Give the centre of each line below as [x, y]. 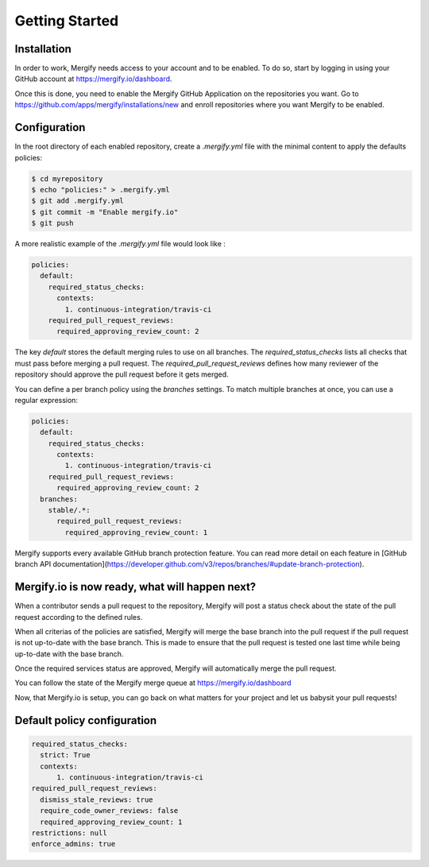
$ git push [52, 223]
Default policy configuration [86, 720]
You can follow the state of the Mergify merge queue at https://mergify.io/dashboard [153, 683]
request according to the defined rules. [79, 617]
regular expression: [46, 400]
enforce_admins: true [73, 844]
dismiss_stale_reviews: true [97, 799]
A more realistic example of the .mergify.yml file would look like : [120, 244]
